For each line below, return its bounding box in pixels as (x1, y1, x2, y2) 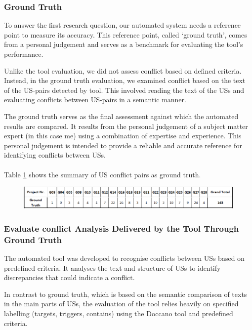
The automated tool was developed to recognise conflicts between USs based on (4, 252, 245, 263)
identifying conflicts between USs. (4, 150, 106, 160)
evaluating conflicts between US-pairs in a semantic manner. (4, 94, 186, 105)
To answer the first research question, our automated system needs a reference (4, 20, 241, 30)
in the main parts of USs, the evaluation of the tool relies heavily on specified (4, 298, 239, 309)
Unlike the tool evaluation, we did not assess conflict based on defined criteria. (4, 65, 242, 76)
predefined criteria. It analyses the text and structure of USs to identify (4, 262, 221, 273)
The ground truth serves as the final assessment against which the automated (4, 111, 239, 121)
